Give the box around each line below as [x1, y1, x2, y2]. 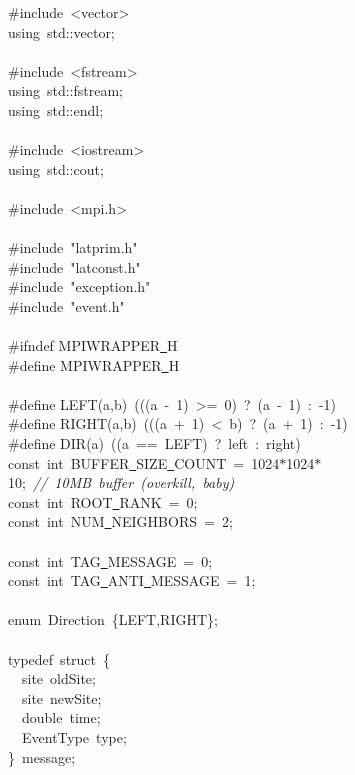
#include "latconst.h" [8, 256, 141, 277]
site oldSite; [21, 668, 96, 689]
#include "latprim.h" [8, 237, 138, 258]
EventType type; [21, 726, 127, 747]
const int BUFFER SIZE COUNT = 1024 [8, 452, 280, 473]
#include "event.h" [8, 295, 125, 316]
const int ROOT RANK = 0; [8, 491, 198, 512]
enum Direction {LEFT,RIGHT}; [8, 609, 218, 630]
